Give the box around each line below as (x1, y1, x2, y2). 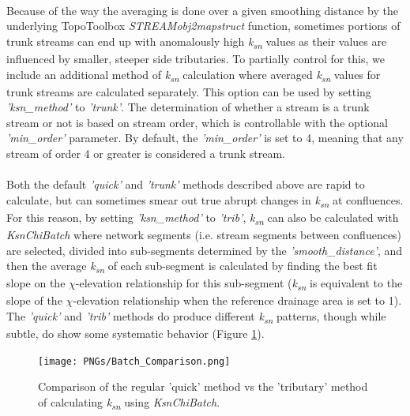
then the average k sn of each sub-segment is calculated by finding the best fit (6, 257, 378, 276)
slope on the (6, 275, 66, 291)
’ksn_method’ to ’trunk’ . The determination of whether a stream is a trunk (6, 99, 370, 115)
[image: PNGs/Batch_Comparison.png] (38, 355, 231, 367)
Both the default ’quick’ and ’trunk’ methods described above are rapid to (6, 176, 365, 193)
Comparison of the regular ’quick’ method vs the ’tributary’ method (38, 378, 368, 395)
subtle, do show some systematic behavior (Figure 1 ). (6, 325, 265, 342)
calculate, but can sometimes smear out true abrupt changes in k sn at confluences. (6, 191, 404, 210)
